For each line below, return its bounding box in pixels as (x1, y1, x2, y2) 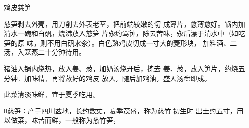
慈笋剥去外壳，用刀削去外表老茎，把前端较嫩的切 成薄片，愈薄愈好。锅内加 (4, 18, 245, 29)
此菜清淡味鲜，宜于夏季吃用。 (4, 89, 99, 99)
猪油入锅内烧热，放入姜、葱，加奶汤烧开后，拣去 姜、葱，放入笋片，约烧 (4, 63, 238, 73)
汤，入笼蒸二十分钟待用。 (4, 47, 86, 57)
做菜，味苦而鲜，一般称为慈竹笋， (10, 115, 120, 125)
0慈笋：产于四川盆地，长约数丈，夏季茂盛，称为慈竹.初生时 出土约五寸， (4, 105, 237, 115)
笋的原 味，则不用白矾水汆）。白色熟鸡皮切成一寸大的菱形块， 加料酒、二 (4, 37, 237, 48)
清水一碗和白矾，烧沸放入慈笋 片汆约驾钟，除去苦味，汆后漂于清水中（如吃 (4, 28, 245, 38)
